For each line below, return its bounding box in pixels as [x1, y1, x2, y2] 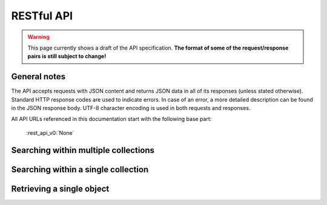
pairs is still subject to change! [27, 53, 107, 60]
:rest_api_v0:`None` [26, 129, 74, 136]
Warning [27, 33, 50, 41]
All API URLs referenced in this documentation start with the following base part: [11, 116, 212, 123]
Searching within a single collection [11, 164, 149, 175]
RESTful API [11, 9, 73, 22]
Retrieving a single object [11, 183, 110, 194]
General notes [11, 71, 66, 82]
